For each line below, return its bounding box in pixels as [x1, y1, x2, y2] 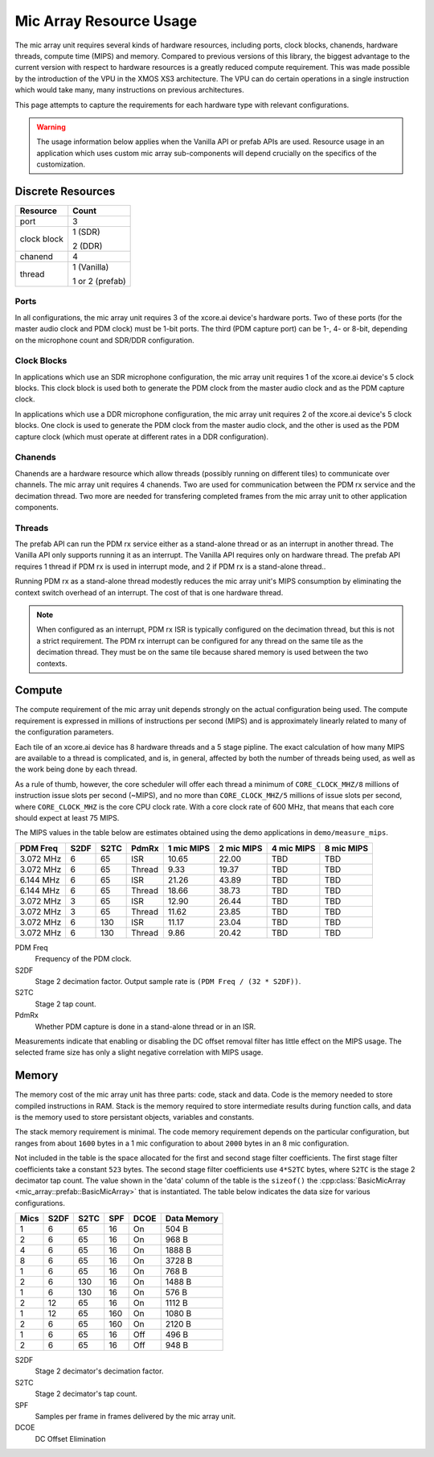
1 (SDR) [72, 226, 100, 237]
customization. [36, 159, 86, 169]
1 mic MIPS [167, 842, 211, 854]
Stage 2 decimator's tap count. [35, 1389, 138, 1399]
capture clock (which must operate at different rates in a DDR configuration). [14, 431, 269, 442]
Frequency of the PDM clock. [35, 954, 132, 964]
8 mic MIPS [324, 842, 369, 854]
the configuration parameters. [14, 727, 114, 737]
